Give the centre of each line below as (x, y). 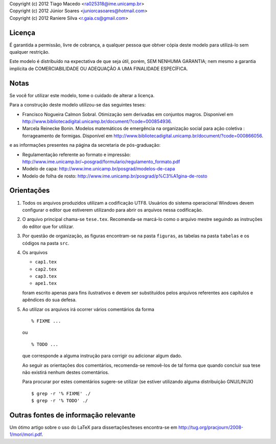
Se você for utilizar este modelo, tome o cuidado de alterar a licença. (82, 95)
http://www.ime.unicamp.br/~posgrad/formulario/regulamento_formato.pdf (101, 162)
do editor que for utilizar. (48, 226)
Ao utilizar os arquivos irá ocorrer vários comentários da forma (88, 309)
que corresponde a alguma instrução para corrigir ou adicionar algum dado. (102, 356)
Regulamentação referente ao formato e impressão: (77, 154)
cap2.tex (46, 269)
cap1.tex (46, 262)
